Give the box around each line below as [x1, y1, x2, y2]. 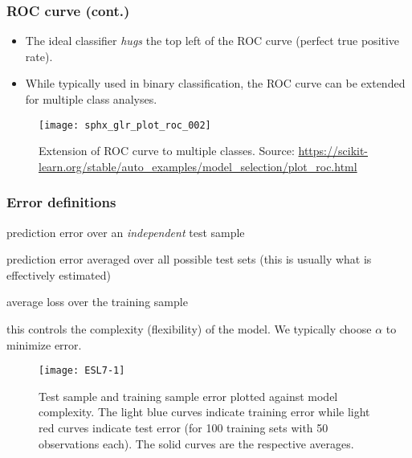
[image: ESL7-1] [39, 365, 125, 377]
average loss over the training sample [6, 293, 188, 310]
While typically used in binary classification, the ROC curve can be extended [25, 75, 406, 92]
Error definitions [6, 192, 116, 212]
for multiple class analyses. [25, 91, 157, 107]
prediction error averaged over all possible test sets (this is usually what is [6, 251, 372, 268]
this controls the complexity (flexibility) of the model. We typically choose [6, 321, 372, 337]
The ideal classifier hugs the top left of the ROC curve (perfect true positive [25, 32, 400, 49]
